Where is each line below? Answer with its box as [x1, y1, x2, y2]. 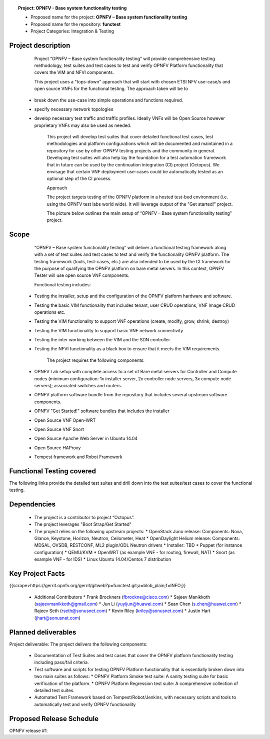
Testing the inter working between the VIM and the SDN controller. [34, 337, 171, 343]
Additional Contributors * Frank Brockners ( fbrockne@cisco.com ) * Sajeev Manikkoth [34, 594, 210, 600]
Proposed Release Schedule [9, 715, 99, 723]
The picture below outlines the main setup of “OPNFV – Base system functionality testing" [46, 210, 232, 216]
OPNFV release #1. [9, 728, 48, 734]
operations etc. [34, 309, 65, 315]
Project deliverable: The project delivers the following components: [9, 641, 147, 647]
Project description [9, 41, 70, 49]
